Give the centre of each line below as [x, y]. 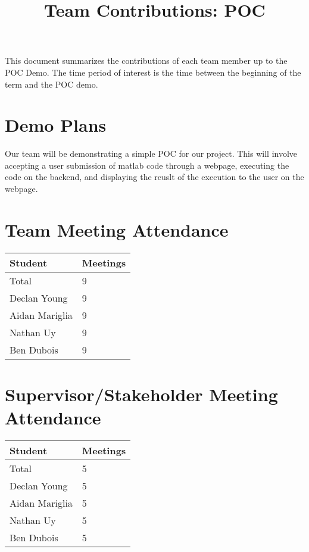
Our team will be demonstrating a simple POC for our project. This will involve [151, 153]
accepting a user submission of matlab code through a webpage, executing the [147, 165]
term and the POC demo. [51, 84]
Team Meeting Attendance [117, 229]
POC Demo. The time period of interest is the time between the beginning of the [153, 72]
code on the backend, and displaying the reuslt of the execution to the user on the [154, 177]
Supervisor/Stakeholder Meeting [141, 394]
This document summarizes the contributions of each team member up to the [146, 61]
